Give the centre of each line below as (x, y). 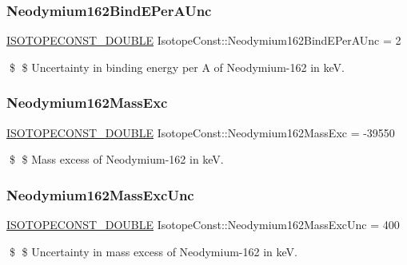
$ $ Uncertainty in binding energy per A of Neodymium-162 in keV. (177, 67)
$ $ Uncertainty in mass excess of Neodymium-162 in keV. (153, 251)
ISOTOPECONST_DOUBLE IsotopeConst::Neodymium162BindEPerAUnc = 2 (204, 40)
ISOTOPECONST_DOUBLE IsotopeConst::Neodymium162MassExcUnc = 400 (203, 225)
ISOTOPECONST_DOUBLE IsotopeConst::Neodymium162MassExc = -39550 (201, 132)
